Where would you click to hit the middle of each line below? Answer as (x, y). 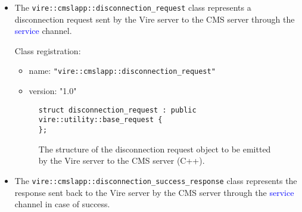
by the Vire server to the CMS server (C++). (122, 160)
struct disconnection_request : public (117, 110)
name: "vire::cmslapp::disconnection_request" (122, 71)
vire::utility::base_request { (100, 120)
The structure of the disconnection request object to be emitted (155, 149)
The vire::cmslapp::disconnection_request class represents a (133, 7)
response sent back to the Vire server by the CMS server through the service (154, 192)
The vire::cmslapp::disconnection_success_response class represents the (156, 180)
